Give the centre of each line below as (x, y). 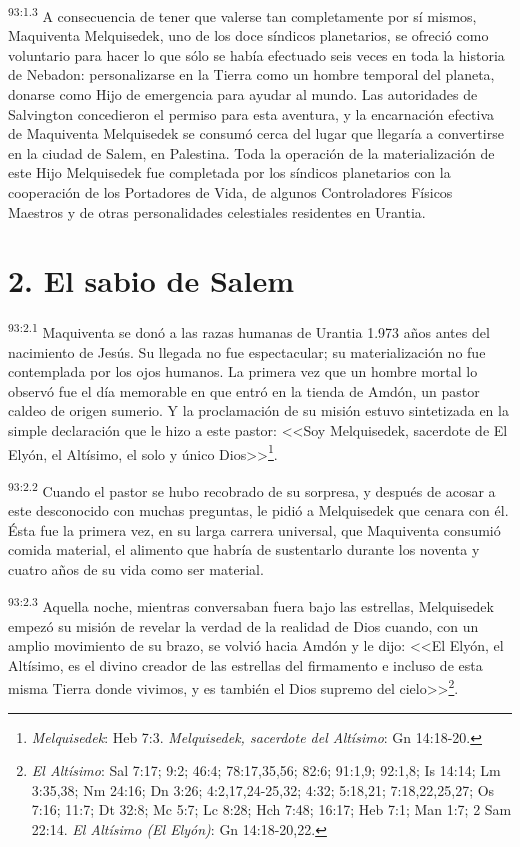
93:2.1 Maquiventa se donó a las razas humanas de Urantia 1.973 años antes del (249, 330)
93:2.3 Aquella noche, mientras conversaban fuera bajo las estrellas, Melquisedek (251, 605)
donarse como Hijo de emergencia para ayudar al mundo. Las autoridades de (243, 94)
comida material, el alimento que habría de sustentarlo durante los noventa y (244, 549)
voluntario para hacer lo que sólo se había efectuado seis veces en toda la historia (256, 54)
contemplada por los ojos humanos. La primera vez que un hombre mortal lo (243, 371)
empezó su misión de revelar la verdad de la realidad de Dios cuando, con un (243, 625)
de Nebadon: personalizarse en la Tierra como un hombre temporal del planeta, (251, 74)
